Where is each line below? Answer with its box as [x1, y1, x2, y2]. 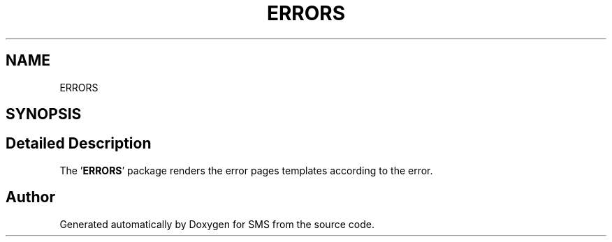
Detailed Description [6, 135, 152, 153]
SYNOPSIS [6, 105, 82, 123]
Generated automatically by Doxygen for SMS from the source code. [59, 218, 374, 230]
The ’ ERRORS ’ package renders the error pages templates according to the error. [59, 164, 433, 176]
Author [6, 188, 55, 206]
